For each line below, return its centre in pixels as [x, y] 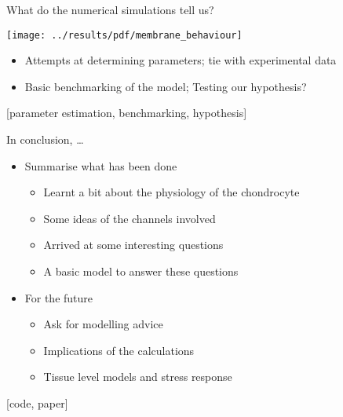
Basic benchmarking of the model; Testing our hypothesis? [166, 86]
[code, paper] [37, 402]
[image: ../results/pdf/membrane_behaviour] [124, 35]
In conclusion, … [45, 139]
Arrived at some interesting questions [133, 245]
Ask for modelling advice [103, 324]
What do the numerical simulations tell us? [110, 9]
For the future [59, 297]
